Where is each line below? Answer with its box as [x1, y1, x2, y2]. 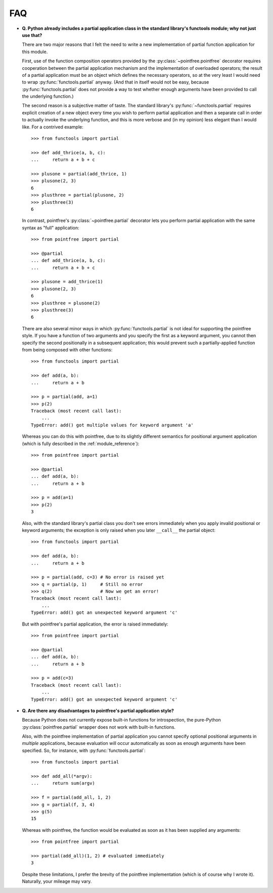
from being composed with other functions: [22, 346, 113, 352]
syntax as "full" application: [22, 225, 79, 231]
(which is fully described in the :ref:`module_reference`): [22, 440, 140, 446]
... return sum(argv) [31, 780, 96, 786]
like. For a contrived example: [22, 124, 83, 130]
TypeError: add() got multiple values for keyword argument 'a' [31, 422, 194, 428]
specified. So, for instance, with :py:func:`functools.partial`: [22, 747, 146, 753]
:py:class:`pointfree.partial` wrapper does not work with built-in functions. [22, 724, 176, 730]
